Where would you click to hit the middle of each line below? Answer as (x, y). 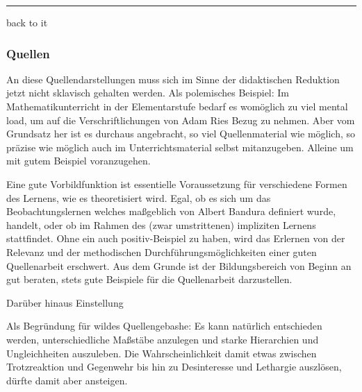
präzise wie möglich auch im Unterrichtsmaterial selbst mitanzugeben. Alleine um (180, 147)
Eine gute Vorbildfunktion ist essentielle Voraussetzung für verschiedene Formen (177, 184)
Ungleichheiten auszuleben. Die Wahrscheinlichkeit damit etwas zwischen (162, 353)
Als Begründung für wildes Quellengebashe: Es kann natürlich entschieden (164, 326)
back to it (27, 22)
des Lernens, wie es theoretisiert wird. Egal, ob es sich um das (139, 197)
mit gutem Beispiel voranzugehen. (79, 161)
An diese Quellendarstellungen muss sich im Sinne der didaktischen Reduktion (173, 79)
